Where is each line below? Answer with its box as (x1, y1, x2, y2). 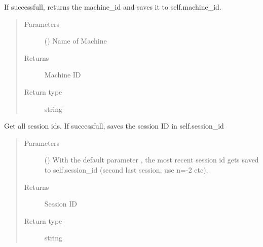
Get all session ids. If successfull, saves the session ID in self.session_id (4, 120, 224, 131)
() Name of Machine (44, 35, 107, 46)
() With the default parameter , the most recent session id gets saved (44, 154, 259, 165)
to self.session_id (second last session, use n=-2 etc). (44, 164, 208, 175)
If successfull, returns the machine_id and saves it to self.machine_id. (4, 2, 221, 12)
